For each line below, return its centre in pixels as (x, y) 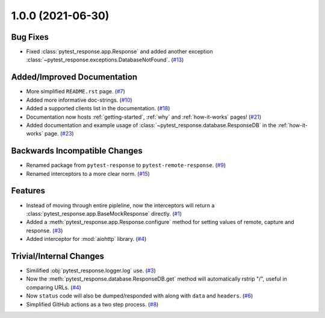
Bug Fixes (30, 37)
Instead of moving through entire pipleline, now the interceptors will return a (120, 205)
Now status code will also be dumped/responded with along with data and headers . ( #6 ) (140, 296)
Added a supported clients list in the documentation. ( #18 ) (98, 108)
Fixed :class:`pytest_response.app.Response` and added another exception (119, 52)
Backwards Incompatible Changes (77, 151)
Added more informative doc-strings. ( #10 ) (79, 100)
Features (28, 191)
